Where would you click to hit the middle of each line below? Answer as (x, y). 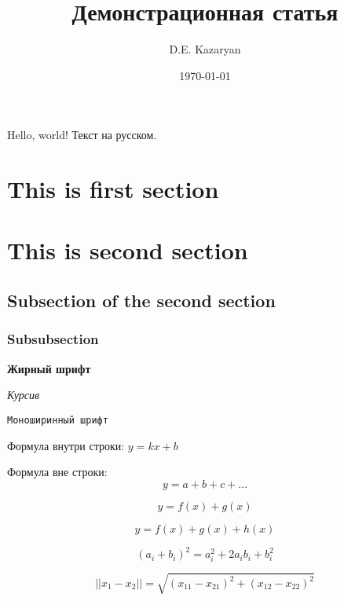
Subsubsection (53, 339)
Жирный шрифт (49, 368)
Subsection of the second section (141, 300)
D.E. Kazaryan (205, 49)
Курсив (24, 395)
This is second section (128, 250)
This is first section (113, 189)
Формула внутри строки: (66, 445)
